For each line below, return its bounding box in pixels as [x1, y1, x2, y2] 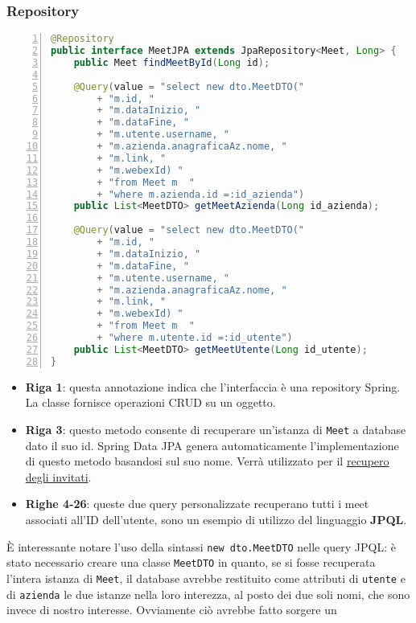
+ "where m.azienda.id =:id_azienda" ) [97, 188, 305, 200]
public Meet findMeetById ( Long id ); [73, 56, 270, 68]
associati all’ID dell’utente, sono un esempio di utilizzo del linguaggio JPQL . [25, 510, 407, 527]
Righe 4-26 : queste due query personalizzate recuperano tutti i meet [25, 495, 369, 512]
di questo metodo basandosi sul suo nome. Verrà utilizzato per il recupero [25, 453, 389, 469]
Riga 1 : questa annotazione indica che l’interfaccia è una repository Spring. [25, 378, 401, 395]
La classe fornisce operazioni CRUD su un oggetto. [25, 394, 276, 411]
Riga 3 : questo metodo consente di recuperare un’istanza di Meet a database [25, 420, 406, 437]
